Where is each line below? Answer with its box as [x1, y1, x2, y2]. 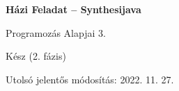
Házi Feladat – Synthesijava [6, 2, 141, 16]
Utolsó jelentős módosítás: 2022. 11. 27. [6, 72, 174, 86]
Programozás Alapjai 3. [6, 25, 106, 40]
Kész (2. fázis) [6, 49, 66, 63]
